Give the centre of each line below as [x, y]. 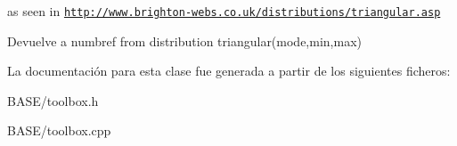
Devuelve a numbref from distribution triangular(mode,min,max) [184, 41]
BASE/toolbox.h [53, 100]
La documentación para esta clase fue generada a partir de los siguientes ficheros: [229, 71]
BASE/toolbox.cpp [59, 130]
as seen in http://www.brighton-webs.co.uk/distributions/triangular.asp [224, 11]
